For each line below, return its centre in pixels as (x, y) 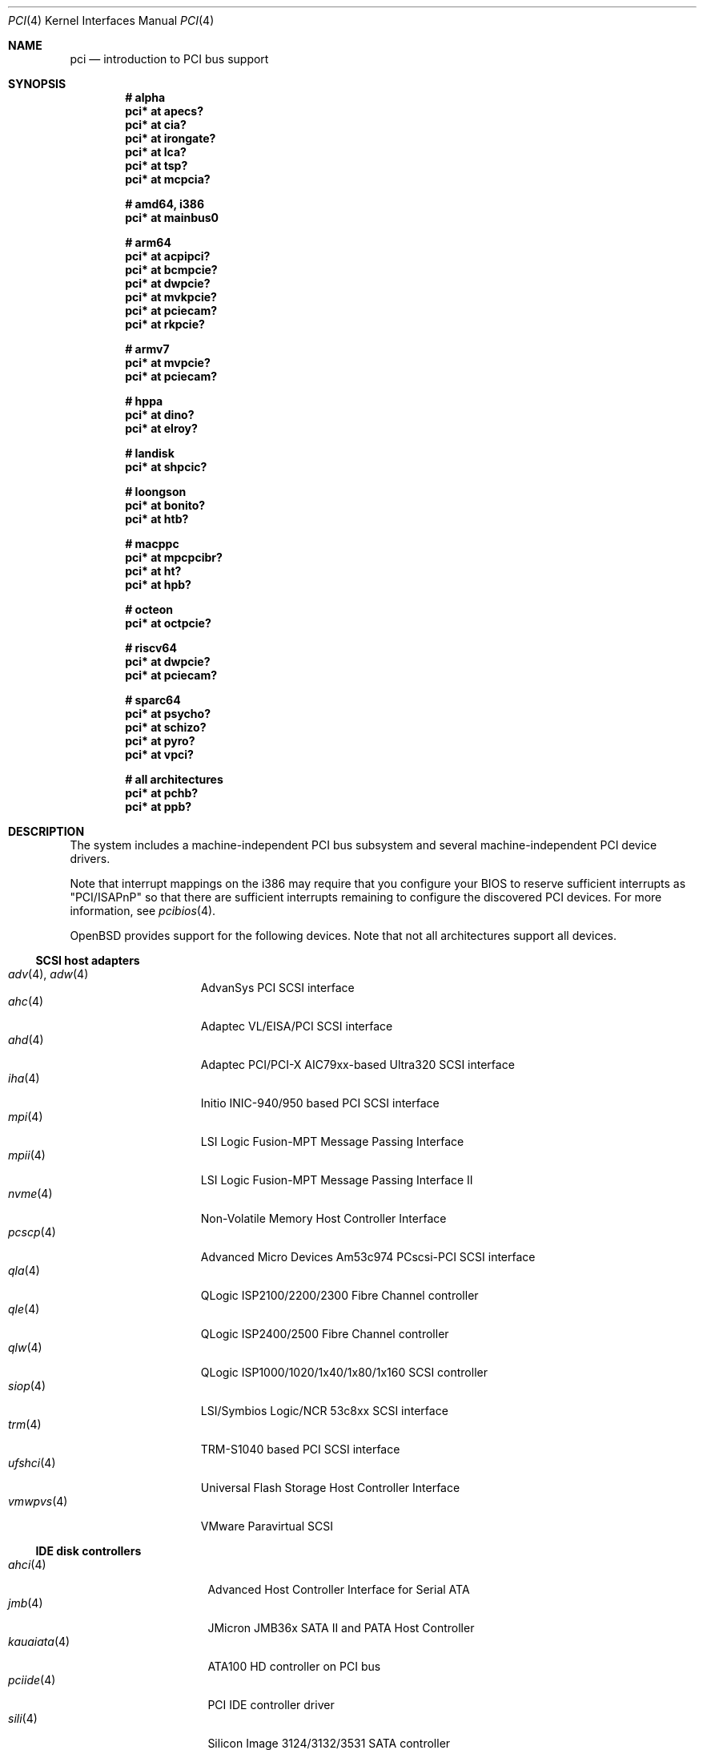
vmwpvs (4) (38, 1501)
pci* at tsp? (157, 165)
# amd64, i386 (165, 204)
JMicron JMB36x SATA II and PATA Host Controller (341, 1628)
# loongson (156, 492)
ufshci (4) (32, 1463)
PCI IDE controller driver (271, 1705)
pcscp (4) (32, 1232)
